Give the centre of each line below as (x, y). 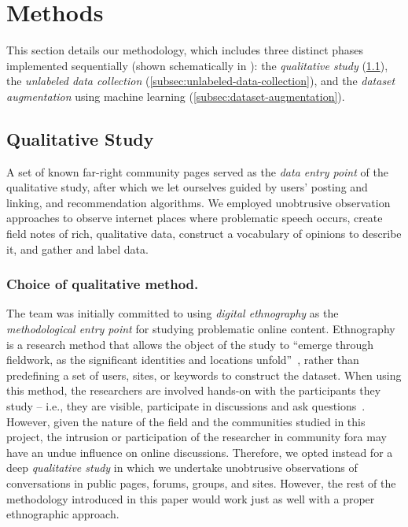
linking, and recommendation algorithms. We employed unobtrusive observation (198, 202)
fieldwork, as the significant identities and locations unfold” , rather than (183, 360)
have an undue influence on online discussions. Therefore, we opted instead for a (200, 452)
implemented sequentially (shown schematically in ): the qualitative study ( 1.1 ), (197, 65)
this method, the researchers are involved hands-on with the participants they (194, 390)
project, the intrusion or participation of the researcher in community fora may (197, 437)
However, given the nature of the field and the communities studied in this (186, 421)
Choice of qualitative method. (103, 284)
